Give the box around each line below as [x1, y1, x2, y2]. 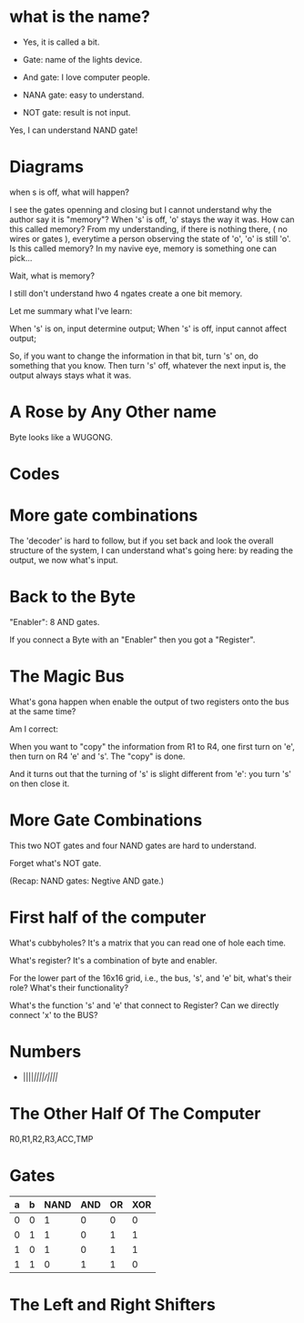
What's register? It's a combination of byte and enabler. [9, 954, 218, 965]
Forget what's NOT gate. [9, 857, 102, 868]
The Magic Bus [9, 666, 125, 687]
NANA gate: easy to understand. [22, 89, 145, 100]
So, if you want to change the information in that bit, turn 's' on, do [9, 350, 259, 361]
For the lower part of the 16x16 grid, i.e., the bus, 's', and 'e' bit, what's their [9, 972, 292, 984]
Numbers [9, 1041, 82, 1062]
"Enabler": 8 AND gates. [9, 616, 100, 627]
